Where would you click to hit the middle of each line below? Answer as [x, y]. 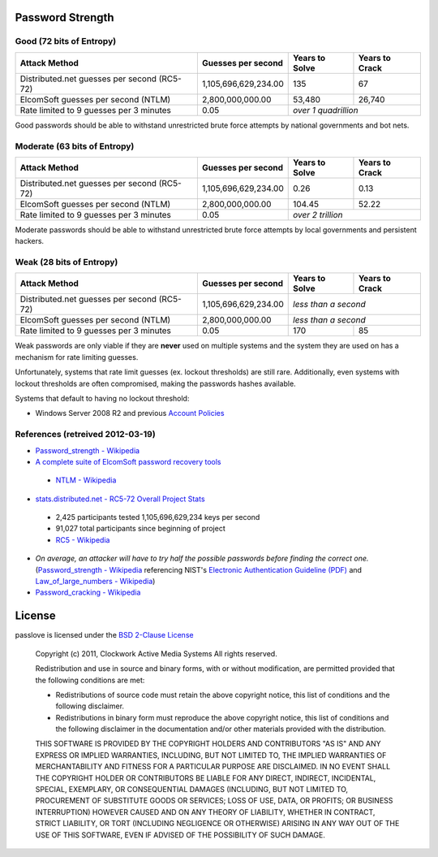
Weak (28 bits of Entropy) [67, 262]
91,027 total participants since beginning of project [141, 529]
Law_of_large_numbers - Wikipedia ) [95, 582]
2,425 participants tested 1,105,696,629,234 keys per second [158, 517]
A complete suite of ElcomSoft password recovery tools [128, 461]
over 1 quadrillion [325, 110]
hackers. [30, 241]
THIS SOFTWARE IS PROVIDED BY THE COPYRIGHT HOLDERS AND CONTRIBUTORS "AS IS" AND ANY [208, 744]
